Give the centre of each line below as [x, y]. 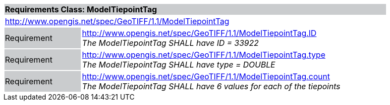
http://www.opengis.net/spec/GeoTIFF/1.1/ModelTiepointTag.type [204, 55]
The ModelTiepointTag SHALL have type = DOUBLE [179, 65]
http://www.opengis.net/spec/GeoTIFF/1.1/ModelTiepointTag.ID [199, 33]
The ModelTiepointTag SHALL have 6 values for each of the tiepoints [211, 86]
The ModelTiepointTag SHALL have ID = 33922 [170, 43]
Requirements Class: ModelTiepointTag [81, 9]
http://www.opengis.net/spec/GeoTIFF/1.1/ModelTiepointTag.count [206, 76]
